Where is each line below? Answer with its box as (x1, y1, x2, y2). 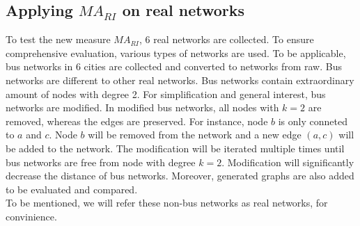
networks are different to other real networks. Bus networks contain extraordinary (6, 72, 354, 87)
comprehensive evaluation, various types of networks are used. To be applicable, (6, 45, 346, 60)
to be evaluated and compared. (6, 181, 138, 196)
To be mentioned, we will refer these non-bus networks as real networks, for (6, 195, 328, 210)
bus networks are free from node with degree (6, 154, 196, 169)
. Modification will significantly (221, 154, 354, 169)
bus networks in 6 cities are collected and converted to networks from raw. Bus (6, 59, 342, 74)
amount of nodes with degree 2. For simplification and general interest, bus (6, 86, 326, 101)
